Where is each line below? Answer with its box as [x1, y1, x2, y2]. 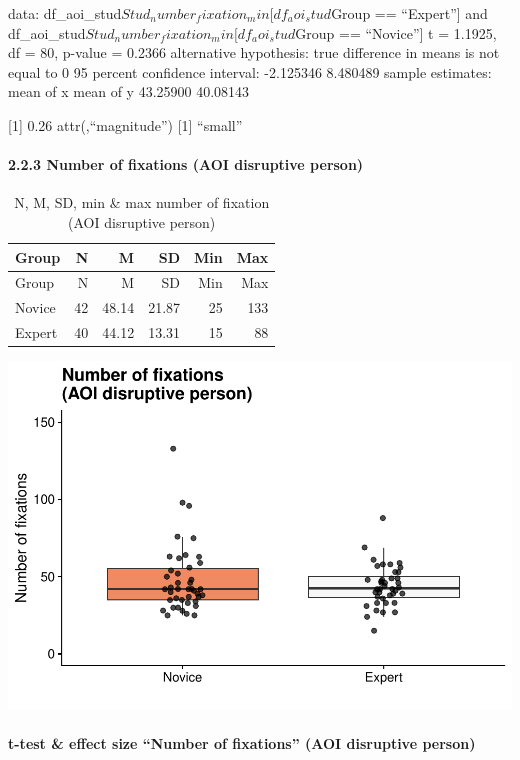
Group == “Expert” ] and [331, 3, 488, 23]
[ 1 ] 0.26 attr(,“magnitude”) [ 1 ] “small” [8, 114, 243, 135]
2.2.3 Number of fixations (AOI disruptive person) [8, 154, 364, 175]
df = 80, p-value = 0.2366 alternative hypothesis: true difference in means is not [8, 42, 500, 63]
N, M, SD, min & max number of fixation [14, 192, 270, 213]
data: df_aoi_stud [8, 3, 122, 23]
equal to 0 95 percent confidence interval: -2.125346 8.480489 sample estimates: [8, 61, 492, 82]
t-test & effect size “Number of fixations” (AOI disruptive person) [8, 733, 476, 754]
